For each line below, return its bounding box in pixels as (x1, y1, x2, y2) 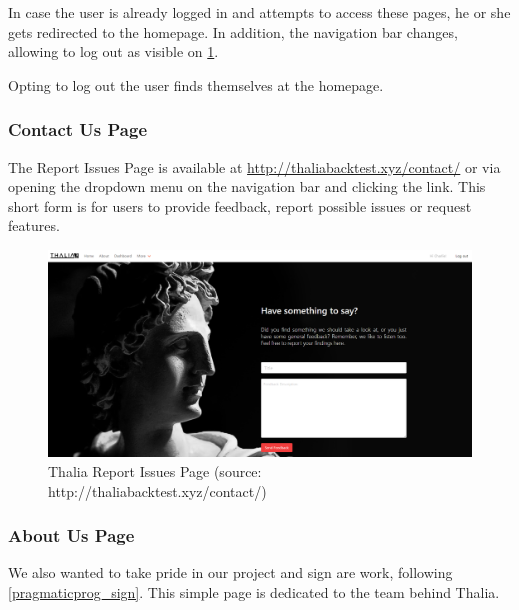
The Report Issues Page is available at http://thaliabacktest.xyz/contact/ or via (8, 156, 501, 177)
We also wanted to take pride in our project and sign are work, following (8, 562, 453, 583)
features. (8, 215, 60, 236)
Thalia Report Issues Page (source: (48, 461, 262, 481)
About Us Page (8, 523, 135, 548)
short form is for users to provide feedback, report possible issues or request (8, 195, 472, 216)
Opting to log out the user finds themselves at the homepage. (8, 74, 384, 95)
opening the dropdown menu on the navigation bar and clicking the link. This (8, 176, 486, 197)
